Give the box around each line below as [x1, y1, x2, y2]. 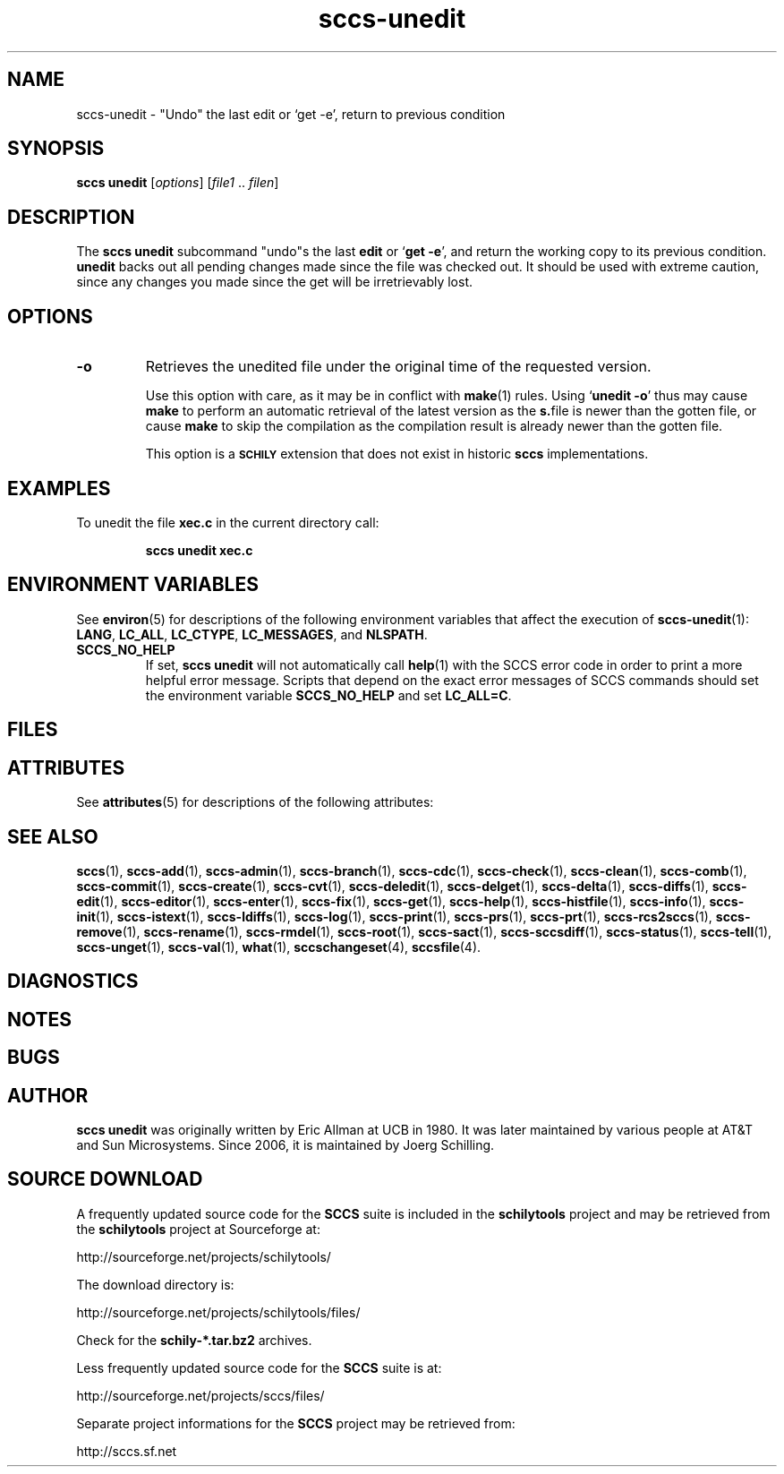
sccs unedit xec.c [145, 542, 253, 558]
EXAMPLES [7, 476, 111, 500]
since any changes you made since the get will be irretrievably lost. [76, 274, 473, 290]
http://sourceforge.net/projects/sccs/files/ [76, 1387, 325, 1403]
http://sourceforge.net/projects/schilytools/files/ [76, 1304, 361, 1320]
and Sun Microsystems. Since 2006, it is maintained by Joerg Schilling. [76, 1137, 495, 1153]
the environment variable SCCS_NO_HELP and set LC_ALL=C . [145, 687, 512, 703]
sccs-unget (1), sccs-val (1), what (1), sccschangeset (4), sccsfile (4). [76, 938, 481, 955]
